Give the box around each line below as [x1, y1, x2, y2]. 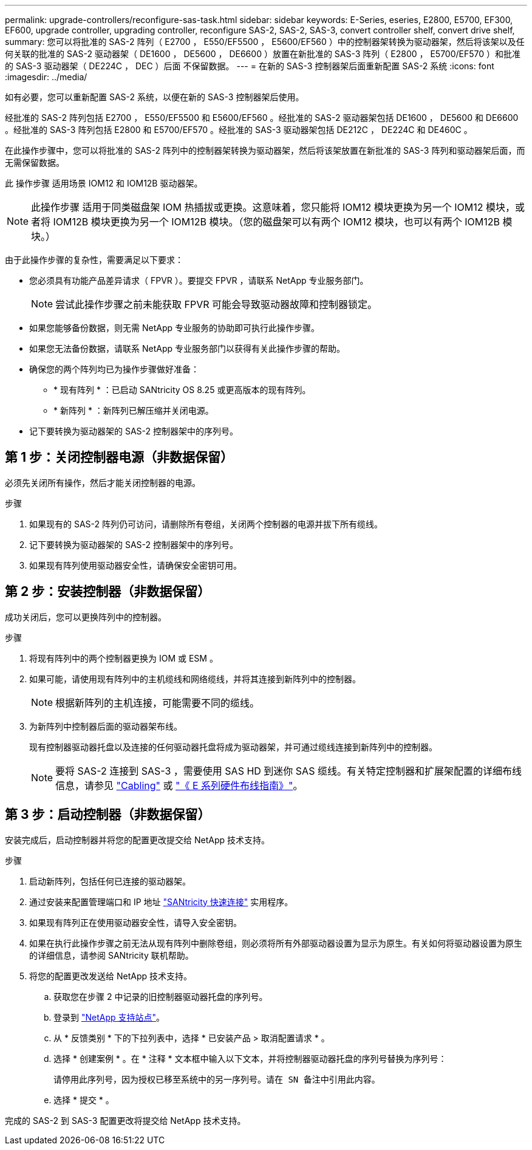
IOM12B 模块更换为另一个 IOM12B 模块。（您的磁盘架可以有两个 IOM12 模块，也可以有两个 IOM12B [53, 216, 500, 228]
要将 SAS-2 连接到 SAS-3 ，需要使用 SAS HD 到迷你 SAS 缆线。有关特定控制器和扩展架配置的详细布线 [55, 764, 522, 777]
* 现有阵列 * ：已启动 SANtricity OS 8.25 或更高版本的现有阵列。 [53, 385, 311, 395]
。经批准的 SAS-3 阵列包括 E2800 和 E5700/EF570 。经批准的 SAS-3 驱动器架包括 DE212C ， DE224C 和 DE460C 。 [5, 125, 472, 135]
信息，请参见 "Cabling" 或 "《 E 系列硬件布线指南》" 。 [55, 779, 303, 792]
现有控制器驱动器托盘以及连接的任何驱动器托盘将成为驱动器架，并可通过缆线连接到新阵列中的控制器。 [29, 741, 437, 752]
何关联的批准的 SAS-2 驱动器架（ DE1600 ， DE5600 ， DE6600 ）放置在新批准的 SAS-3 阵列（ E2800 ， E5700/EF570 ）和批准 [5, 49, 521, 59]
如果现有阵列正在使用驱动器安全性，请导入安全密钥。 [29, 917, 242, 928]
